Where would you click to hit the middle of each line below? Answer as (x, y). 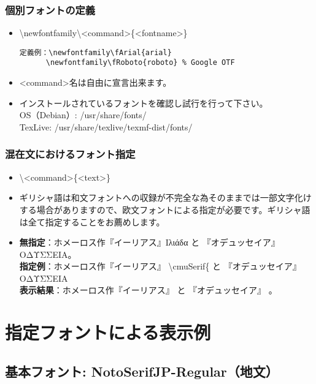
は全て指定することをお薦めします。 (92, 221)
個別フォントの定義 (50, 9)
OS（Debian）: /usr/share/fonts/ (83, 115)
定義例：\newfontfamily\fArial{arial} (95, 52)
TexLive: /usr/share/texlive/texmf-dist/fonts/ (106, 126)
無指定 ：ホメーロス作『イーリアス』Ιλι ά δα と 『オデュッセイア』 (149, 242)
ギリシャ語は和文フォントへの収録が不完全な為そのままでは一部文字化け (165, 198)
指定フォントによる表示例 (108, 332)
